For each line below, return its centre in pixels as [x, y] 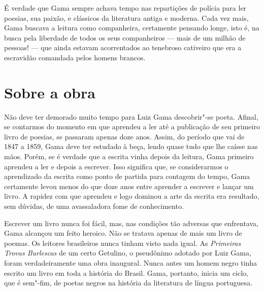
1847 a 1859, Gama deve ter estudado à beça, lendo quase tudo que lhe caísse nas [131, 146]
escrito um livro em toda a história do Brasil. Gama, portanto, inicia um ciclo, [126, 272]
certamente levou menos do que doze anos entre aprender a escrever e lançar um [129, 186]
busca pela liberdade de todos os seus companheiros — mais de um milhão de [125, 37]
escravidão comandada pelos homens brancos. [75, 57]
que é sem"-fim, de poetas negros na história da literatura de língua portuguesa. [128, 283]
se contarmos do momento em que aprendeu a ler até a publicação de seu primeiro [132, 126]
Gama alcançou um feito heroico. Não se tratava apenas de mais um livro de [123, 233]
